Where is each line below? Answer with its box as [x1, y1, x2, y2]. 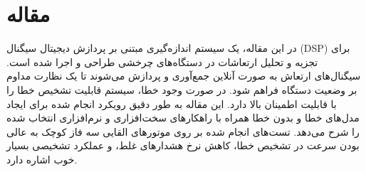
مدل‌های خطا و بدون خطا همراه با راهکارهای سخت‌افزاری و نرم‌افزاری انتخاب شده [6, 110, 360, 125]
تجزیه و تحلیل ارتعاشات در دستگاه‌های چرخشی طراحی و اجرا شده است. [6, 54, 318, 69]
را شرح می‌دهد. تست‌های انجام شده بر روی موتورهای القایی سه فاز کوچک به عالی [6, 124, 360, 139]
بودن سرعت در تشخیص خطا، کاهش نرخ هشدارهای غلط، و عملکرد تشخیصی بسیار [6, 138, 360, 153]
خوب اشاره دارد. [6, 151, 78, 166]
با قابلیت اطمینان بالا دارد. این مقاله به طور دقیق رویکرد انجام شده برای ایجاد [6, 96, 337, 111]
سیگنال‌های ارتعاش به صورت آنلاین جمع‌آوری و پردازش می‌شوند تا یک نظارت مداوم [6, 68, 361, 83]
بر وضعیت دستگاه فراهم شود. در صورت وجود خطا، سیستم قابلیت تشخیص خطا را [6, 82, 357, 97]
